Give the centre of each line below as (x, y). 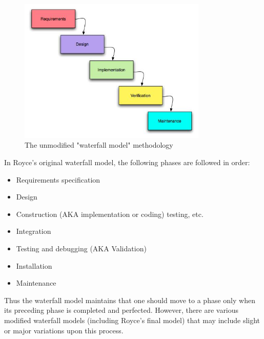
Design (27, 197)
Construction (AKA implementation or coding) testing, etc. (110, 214)
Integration (34, 231)
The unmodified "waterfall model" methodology (99, 145)
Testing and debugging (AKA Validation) (81, 248)
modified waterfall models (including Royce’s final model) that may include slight (132, 320)
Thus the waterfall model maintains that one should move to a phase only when (130, 300)
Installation (34, 265)
